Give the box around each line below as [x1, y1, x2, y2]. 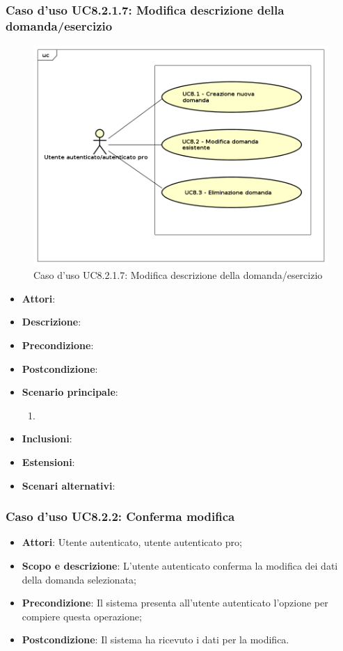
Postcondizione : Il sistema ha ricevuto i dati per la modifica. [22, 632, 289, 647]
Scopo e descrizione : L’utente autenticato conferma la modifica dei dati [22, 558, 338, 573]
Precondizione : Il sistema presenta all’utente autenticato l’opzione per [22, 595, 328, 610]
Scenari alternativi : [22, 478, 115, 492]
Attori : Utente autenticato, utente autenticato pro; [22, 535, 242, 549]
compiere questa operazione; [22, 609, 142, 623]
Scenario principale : [22, 385, 118, 399]
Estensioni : [22, 455, 75, 469]
